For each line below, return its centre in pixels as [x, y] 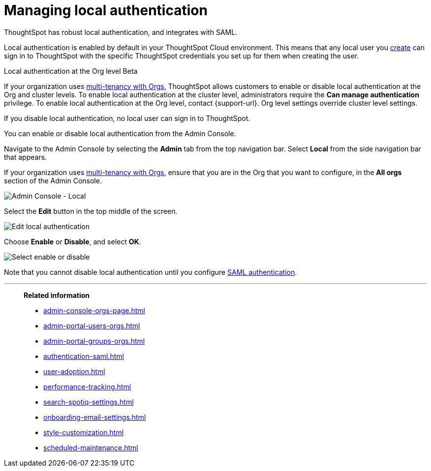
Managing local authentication [106, 10]
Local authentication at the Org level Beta [71, 71]
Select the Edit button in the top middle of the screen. [91, 211]
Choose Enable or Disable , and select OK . [73, 241]
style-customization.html [84, 432]
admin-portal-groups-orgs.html [94, 341]
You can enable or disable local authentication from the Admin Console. [120, 133]
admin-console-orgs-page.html [94, 310]
